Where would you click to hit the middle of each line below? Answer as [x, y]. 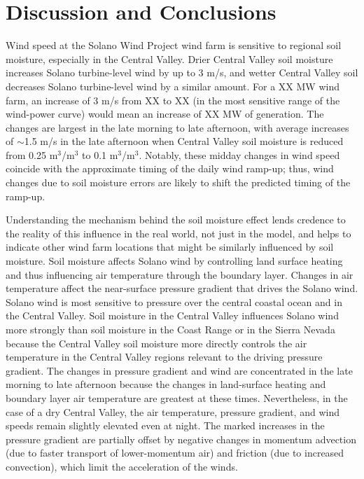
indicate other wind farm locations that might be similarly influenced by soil [170, 247]
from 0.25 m [32, 154]
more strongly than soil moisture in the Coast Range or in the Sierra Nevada [170, 329]
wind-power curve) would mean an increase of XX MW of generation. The [165, 114]
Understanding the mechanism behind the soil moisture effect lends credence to [176, 220]
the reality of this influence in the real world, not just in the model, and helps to [178, 233]
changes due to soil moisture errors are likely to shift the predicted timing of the [178, 182]
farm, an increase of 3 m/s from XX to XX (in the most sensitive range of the [173, 100]
